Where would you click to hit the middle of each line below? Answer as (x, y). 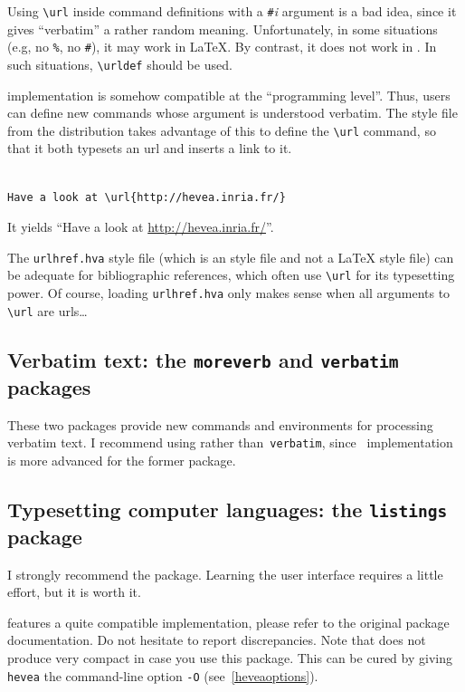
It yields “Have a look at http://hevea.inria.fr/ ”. (141, 227)
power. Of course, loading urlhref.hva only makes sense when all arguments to (229, 293)
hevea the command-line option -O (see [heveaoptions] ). (163, 675)
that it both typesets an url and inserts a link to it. (150, 148)
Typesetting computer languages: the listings (228, 509)
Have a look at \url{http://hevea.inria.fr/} (147, 197)
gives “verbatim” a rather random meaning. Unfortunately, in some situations (223, 29)
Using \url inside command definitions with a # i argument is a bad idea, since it (232, 11)
